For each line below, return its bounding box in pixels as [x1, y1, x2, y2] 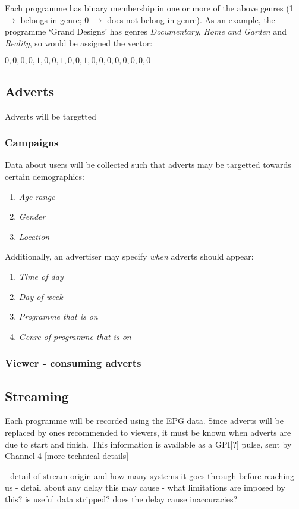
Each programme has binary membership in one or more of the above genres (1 [5, 2, 294, 14]
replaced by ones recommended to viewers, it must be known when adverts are [5, 426, 291, 438]
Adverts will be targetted [5, 110, 96, 122]
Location [18, 230, 50, 242]
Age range [18, 190, 55, 202]
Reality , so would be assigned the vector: [5, 36, 153, 49]
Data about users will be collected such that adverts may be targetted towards [5, 158, 291, 171]
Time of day [18, 270, 64, 282]
